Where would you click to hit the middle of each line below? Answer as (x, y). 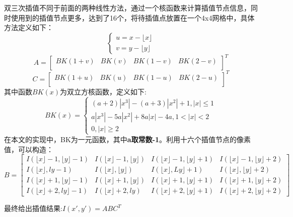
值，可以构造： (29, 149)
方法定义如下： (29, 27)
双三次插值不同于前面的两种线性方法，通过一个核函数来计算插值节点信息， (127, 8)
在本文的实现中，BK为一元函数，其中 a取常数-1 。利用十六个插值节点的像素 (128, 139)
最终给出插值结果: (33, 208)
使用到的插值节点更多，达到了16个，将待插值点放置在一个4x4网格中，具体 (133, 17)
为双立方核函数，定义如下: (103, 91)
